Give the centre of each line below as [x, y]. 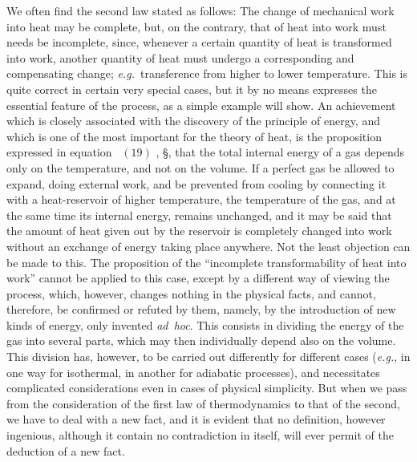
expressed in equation [59, 152]
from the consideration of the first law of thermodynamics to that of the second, [203, 403]
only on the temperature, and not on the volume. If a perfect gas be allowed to [200, 167]
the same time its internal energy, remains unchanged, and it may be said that [199, 215]
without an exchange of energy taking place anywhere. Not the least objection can [208, 246]
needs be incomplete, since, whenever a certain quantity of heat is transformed [199, 42]
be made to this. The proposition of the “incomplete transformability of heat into [206, 262]
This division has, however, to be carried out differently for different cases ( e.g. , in [208, 357]
